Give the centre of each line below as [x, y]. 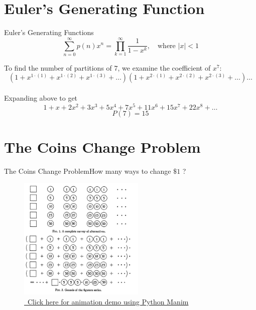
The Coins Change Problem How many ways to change [88, 171]
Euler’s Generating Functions [49, 32]
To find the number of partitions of [58, 67]
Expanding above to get [41, 98]
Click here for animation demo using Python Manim [108, 301]
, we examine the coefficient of [164, 67]
